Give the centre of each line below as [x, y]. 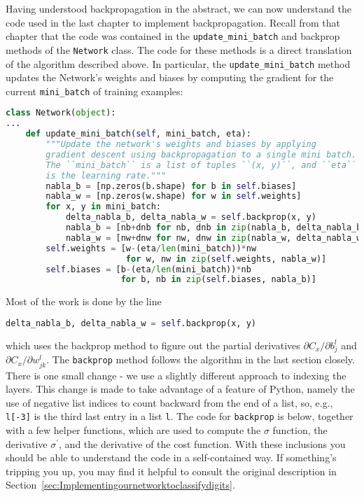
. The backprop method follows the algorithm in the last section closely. [201, 359]
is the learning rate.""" [106, 175]
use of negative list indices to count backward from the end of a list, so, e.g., [169, 402]
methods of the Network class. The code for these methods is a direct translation [179, 49]
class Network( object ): [61, 113]
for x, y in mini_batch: [103, 207]
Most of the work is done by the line [84, 301]
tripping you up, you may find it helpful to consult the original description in [171, 471]
